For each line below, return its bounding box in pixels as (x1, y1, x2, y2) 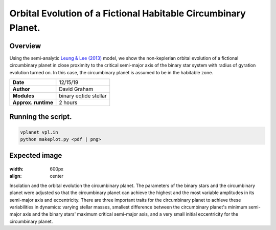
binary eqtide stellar (59, 92, 107, 99)
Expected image (9, 151, 62, 160)
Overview (9, 41, 41, 50)
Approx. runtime (12, 99, 54, 106)
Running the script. (9, 113, 72, 121)
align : (9, 173, 22, 179)
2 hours (59, 99, 78, 106)
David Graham (59, 86, 94, 93)
